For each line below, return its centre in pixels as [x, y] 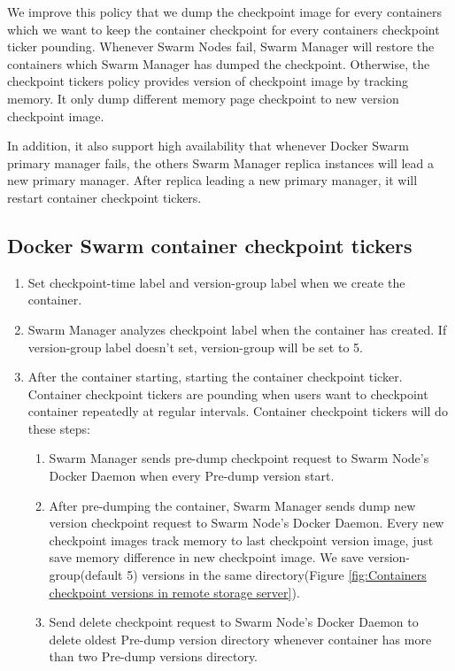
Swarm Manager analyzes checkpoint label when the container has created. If [237, 329]
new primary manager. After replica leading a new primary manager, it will [212, 180]
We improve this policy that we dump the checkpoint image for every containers [225, 12]
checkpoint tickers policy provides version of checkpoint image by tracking [208, 81]
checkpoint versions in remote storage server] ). [174, 592]
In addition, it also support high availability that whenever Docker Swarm [208, 146]
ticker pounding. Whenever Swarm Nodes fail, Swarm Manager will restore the [221, 46]
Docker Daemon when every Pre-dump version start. [192, 476]
